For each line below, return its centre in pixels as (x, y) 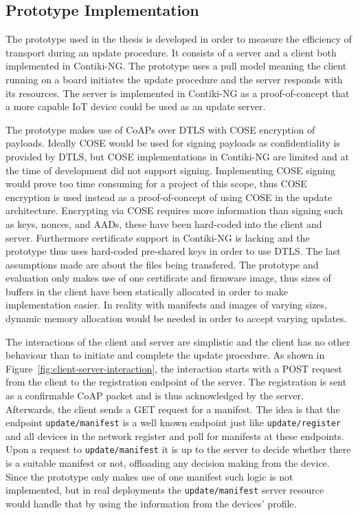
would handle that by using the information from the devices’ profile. (151, 503)
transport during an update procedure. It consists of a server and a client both (171, 52)
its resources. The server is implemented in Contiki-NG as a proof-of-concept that (178, 93)
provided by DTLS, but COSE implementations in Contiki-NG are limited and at (177, 156)
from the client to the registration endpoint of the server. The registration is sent (176, 382)
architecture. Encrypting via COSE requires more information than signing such (174, 210)
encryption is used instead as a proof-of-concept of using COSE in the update (169, 197)
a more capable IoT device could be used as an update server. (136, 106)
